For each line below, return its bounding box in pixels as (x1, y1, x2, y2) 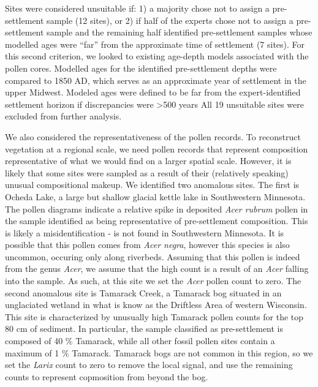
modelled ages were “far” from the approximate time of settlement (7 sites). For (5, 37, 305, 50)
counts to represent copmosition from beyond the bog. (5, 370, 208, 383)
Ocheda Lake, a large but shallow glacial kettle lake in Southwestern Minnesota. (5, 190, 306, 203)
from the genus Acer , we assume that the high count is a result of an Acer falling (5, 262, 309, 275)
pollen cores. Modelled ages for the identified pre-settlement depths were (5, 61, 277, 74)
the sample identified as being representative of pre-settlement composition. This (5, 214, 308, 227)
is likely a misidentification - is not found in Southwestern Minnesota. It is (5, 226, 284, 239)
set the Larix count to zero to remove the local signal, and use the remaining (5, 358, 293, 371)
